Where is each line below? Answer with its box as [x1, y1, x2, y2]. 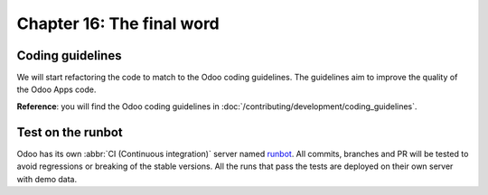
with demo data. [16, 173, 77, 184]
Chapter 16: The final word [16, 14, 221, 33]
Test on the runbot [16, 125, 124, 140]
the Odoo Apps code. [16, 84, 97, 95]
